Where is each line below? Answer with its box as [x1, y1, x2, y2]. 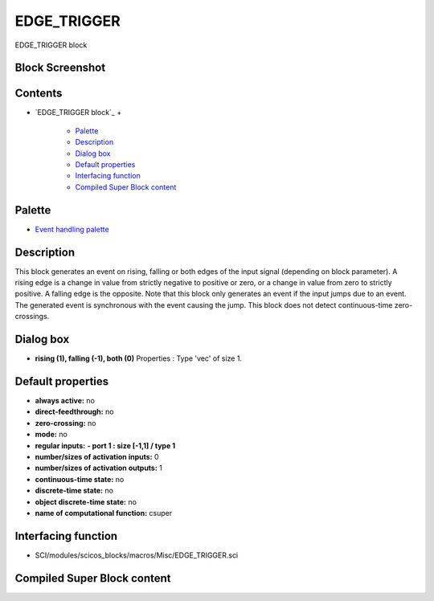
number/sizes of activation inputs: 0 [35, 452, 160, 461]
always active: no [35, 396, 96, 405]
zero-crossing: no [35, 418, 96, 427]
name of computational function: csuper [35, 508, 173, 517]
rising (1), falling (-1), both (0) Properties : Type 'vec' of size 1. [35, 354, 243, 363]
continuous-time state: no [35, 474, 125, 484]
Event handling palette [35, 224, 109, 234]
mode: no [35, 430, 68, 440]
